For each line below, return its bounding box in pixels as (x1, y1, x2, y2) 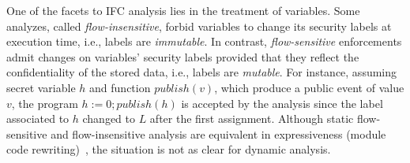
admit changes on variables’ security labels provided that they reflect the (6, 48, 359, 65)
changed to (82, 110, 135, 127)
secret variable (6, 79, 76, 95)
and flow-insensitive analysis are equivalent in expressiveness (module (51, 125, 386, 142)
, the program (11, 94, 78, 111)
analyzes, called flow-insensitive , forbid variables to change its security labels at (6, 17, 392, 34)
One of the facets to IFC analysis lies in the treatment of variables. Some (6, 2, 360, 18)
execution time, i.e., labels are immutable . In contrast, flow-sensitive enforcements (6, 33, 402, 50)
